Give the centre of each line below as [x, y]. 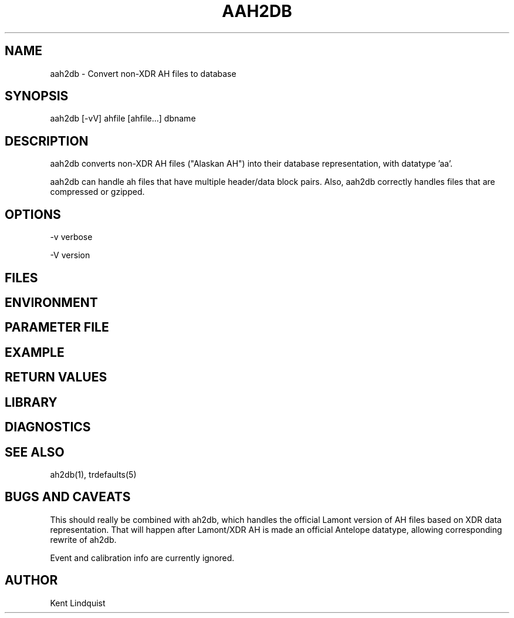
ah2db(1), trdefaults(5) [93, 474]
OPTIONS [33, 214]
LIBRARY [31, 402]
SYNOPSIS [37, 96]
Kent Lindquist [78, 603]
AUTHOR [31, 580]
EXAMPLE [35, 352]
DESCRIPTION [47, 141]
